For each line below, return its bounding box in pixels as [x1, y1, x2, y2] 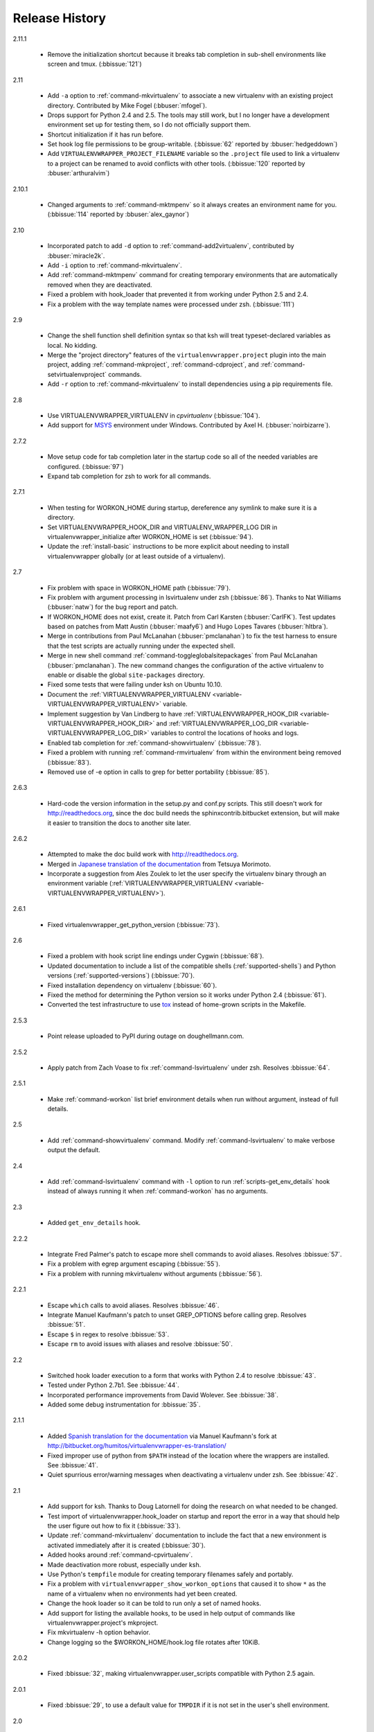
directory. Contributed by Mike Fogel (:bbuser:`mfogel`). [47, 101, 207, 109]
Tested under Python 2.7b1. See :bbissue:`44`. [47, 1381, 179, 1389]
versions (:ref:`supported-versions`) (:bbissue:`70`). [47, 971, 195, 980]
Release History [12, 10, 107, 26]
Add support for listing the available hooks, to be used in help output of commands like [47, 1609, 296, 1617]
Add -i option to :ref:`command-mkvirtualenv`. [47, 260, 183, 269]
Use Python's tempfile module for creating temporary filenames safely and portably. [47, 1570, 294, 1578]
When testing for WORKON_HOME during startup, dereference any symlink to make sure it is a [47, 503, 317, 512]
